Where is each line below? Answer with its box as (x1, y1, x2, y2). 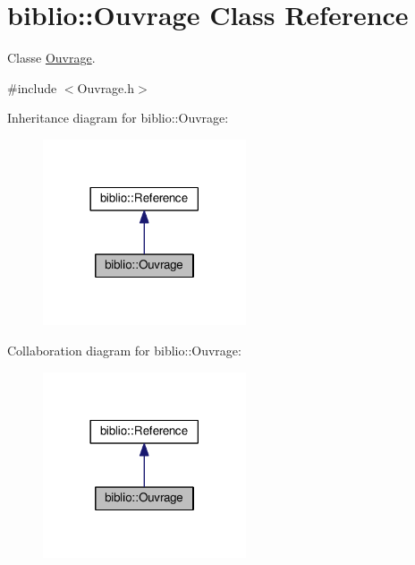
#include (7, 78, 57, 97)
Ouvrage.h (77, 78, 135, 97)
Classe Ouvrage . (7, 48, 96, 67)
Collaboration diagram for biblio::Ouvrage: (7, 341, 241, 359)
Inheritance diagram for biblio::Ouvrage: (7, 108, 229, 127)
